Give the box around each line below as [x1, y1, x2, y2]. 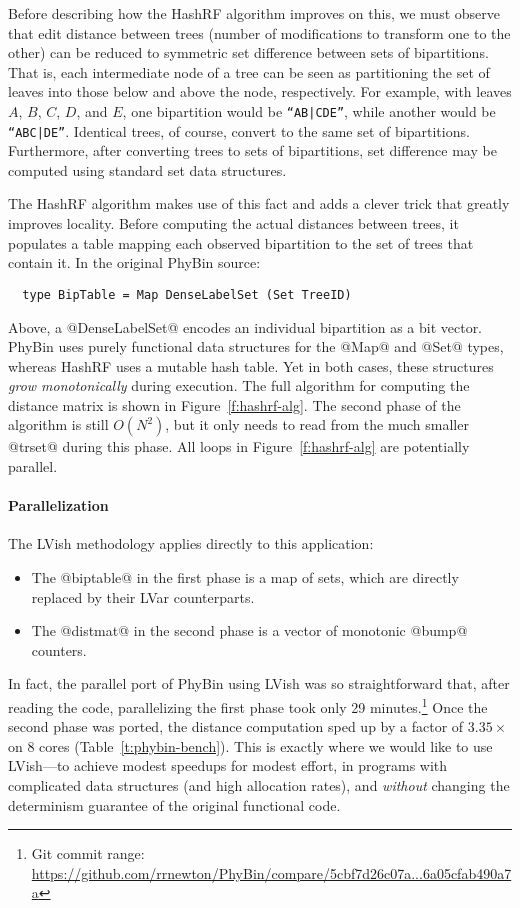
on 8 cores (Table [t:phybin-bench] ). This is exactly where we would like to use [8, 735, 493, 756]
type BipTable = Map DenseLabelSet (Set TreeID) [22, 287, 352, 302]
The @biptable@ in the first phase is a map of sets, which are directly [31, 567, 459, 588]
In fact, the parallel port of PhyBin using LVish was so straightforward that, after [8, 673, 510, 694]
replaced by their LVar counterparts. [31, 586, 255, 607]
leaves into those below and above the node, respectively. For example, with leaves [8, 81, 512, 102]
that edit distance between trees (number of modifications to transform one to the [8, 22, 511, 43]
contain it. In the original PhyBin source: [8, 252, 261, 273]
